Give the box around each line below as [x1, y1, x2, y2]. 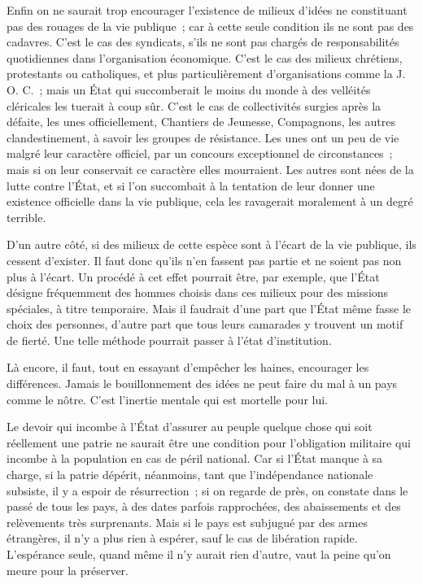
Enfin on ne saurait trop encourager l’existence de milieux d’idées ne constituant [7, 2, 408, 18]
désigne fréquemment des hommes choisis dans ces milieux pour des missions [7, 284, 389, 301]
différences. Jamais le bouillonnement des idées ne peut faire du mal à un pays [7, 375, 398, 392]
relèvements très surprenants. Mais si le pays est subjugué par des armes [7, 513, 368, 530]
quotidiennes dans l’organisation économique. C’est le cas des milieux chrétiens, [7, 49, 403, 66]
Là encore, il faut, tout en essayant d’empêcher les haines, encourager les [7, 359, 369, 376]
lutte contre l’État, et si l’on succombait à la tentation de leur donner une [7, 177, 375, 194]
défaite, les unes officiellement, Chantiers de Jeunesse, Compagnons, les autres [7, 113, 395, 130]
